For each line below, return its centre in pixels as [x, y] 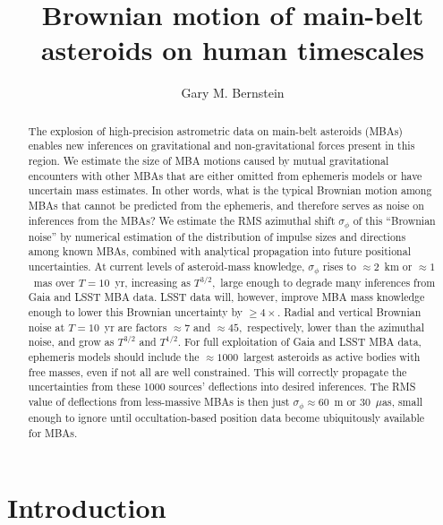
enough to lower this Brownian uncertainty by [135, 312]
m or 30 [352, 402]
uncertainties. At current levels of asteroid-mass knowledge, [166, 266]
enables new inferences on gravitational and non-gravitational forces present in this [221, 146]
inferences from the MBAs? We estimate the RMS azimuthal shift [182, 220]
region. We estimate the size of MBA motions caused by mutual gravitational [209, 161]
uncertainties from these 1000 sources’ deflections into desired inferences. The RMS [222, 387]
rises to [339, 266]
